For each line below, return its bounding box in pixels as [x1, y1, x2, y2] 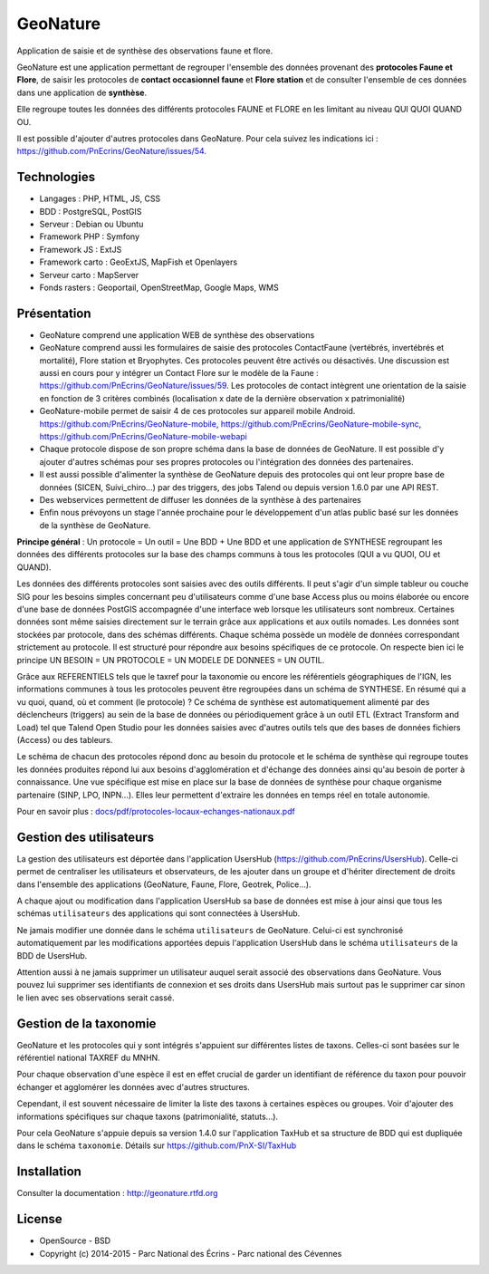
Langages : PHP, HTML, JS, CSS [39, 193, 161, 204]
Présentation [16, 305, 91, 321]
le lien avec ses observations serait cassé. [16, 992, 176, 1003]
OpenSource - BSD [39, 1235, 111, 1246]
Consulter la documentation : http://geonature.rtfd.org [16, 1188, 218, 1199]
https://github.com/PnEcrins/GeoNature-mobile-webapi [39, 430, 248, 441]
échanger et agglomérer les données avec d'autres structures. [16, 1081, 251, 1092]
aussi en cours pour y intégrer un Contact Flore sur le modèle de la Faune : [39, 368, 319, 378]
